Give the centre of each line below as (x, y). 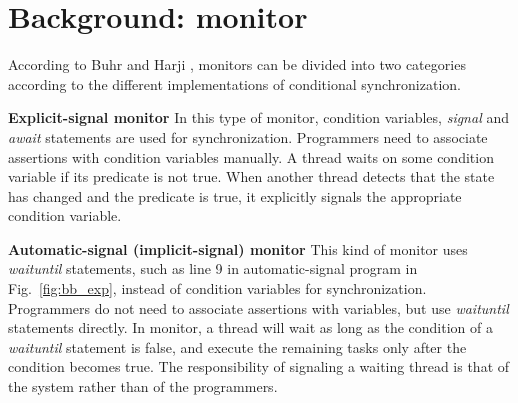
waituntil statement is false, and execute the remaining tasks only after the (237, 346)
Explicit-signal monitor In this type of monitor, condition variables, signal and (258, 117)
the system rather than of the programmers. (143, 386)
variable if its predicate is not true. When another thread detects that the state (251, 176)
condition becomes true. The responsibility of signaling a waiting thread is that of (259, 366)
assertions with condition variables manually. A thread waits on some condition (251, 156)
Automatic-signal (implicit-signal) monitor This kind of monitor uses (238, 248)
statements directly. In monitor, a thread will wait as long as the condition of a (250, 327)
